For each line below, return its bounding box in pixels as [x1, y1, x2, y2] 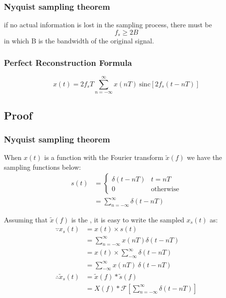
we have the [187, 152, 222, 162]
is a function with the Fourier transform [44, 152, 163, 162]
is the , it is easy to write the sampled [71, 214, 185, 224]
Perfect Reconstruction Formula [4, 56, 132, 68]
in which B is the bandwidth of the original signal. [4, 36, 154, 46]
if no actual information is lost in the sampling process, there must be [4, 20, 212, 30]
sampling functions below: [4, 161, 81, 172]
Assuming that [4, 214, 48, 224]
